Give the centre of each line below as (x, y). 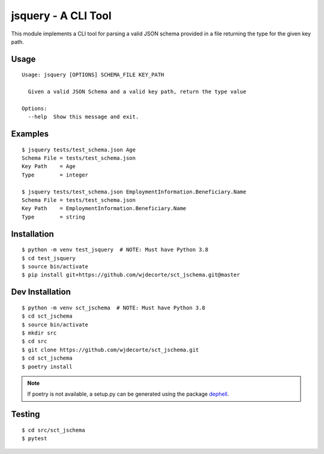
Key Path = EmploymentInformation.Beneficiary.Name (104, 208)
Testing (25, 414)
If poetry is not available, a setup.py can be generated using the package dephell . (128, 394)
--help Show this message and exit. (83, 117)
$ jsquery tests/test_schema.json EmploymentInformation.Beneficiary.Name (134, 192)
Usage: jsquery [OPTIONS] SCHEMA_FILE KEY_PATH (93, 75)
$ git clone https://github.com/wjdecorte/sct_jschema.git (110, 350)
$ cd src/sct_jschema (53, 430)
